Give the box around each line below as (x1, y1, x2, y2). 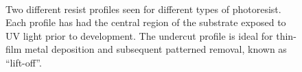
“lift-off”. (5, 55, 42, 69)
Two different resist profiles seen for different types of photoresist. (5, 1, 281, 16)
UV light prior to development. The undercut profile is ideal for (5, 28, 273, 43)
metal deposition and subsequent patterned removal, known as (24, 42, 287, 56)
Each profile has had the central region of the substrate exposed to (5, 15, 286, 29)
